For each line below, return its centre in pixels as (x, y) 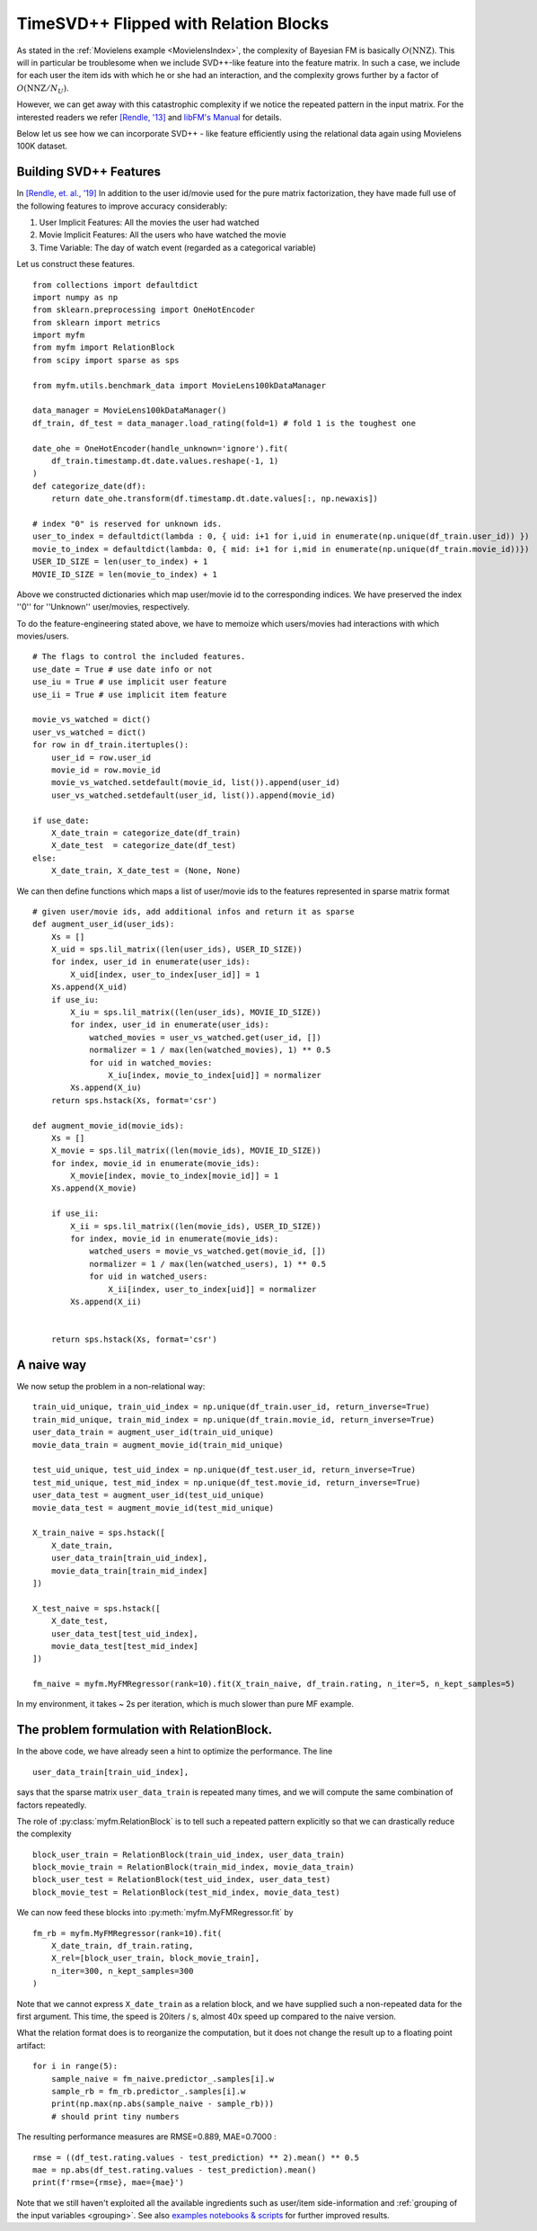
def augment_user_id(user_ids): (104, 924)
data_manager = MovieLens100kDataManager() (130, 411)
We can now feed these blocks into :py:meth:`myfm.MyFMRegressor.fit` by (155, 1913)
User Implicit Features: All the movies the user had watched (149, 222)
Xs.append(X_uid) (89, 987)
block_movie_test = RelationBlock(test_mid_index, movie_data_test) (186, 1892)
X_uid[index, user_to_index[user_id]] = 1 (165, 974)
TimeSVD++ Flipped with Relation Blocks (173, 23)
